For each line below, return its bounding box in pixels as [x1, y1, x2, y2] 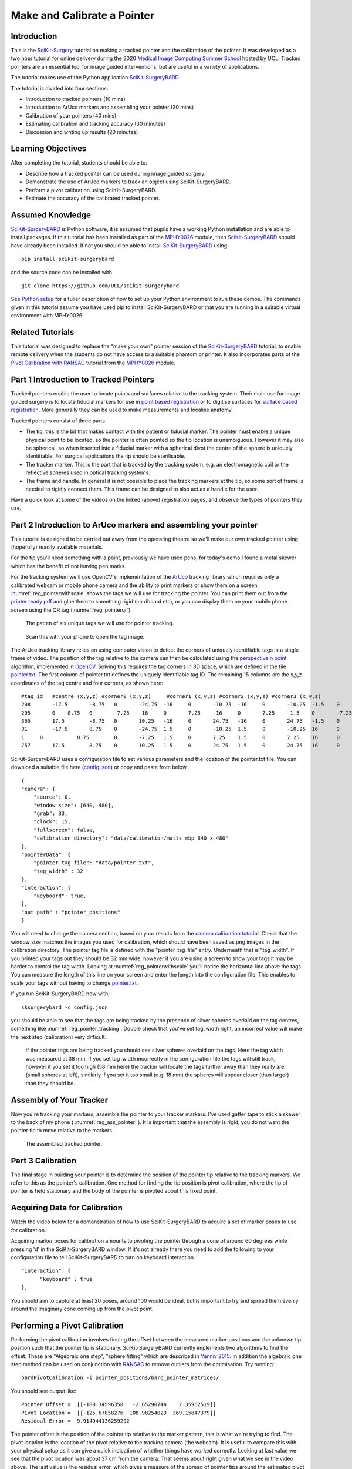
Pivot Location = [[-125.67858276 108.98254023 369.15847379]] [21, 1409, 216, 1416]
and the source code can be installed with [11, 269, 113, 276]
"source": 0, [33, 794, 71, 800]
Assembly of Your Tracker [11, 1095, 109, 1105]
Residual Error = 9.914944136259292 [21, 1417, 130, 1424]
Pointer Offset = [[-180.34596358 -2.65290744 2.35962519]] [21, 1401, 216, 1408]
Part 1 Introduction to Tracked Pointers [11, 374, 155, 384]
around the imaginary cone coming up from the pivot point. [11, 1305, 154, 1312]
